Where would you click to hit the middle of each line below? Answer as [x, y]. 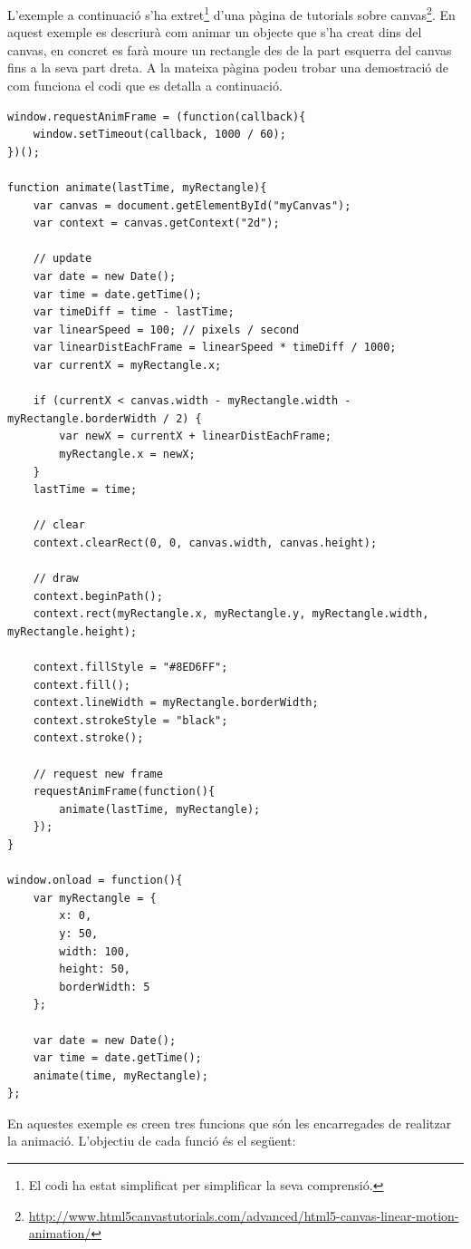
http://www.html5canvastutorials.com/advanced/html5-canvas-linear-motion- [244, 1215]
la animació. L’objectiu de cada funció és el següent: [152, 1141]
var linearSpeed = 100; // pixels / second [166, 329]
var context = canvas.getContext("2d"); [156, 223]
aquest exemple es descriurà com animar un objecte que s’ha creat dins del [215, 32]
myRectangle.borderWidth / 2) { [105, 418]
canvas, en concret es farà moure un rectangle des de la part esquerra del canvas [230, 49]
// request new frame [98, 774]
